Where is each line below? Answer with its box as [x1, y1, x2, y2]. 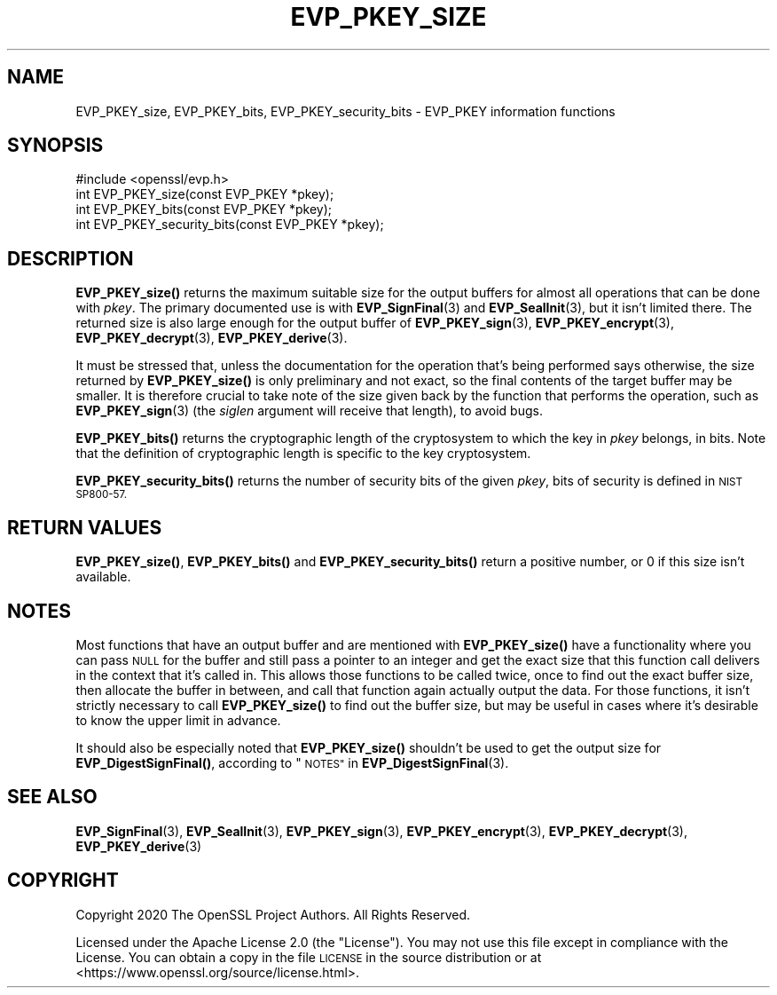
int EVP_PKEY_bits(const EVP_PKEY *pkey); [75, 201, 332, 217]
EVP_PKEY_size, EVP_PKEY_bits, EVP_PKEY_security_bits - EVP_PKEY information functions [75, 103, 616, 119]
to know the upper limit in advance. [75, 712, 281, 728]
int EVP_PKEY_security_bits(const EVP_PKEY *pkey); [75, 217, 384, 233]
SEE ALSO [7, 786, 98, 809]
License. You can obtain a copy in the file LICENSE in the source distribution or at [75, 949, 542, 965]
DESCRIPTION [7, 247, 134, 270]
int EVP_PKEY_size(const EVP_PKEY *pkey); [75, 186, 334, 202]
